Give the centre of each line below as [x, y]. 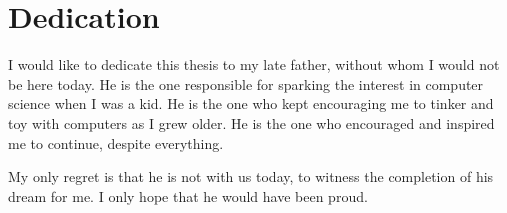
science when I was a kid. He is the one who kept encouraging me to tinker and [251, 103]
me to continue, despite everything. [116, 142]
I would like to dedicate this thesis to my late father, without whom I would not [254, 64]
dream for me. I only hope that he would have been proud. [188, 195]
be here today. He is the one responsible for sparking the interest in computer [246, 83]
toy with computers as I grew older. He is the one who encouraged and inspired [251, 122]
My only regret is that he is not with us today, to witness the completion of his [251, 176]
